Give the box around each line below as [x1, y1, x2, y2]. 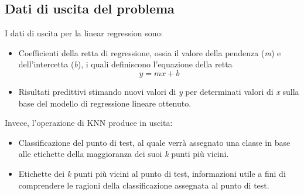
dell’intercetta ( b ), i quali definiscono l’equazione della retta [18, 58, 233, 70]
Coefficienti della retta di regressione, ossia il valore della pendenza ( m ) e [18, 46, 281, 59]
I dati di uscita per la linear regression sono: [5, 27, 163, 39]
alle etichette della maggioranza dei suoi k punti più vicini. [18, 148, 229, 160]
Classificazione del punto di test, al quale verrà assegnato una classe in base [18, 136, 291, 148]
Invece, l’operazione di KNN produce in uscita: [5, 117, 173, 129]
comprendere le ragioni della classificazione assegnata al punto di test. [18, 179, 269, 191]
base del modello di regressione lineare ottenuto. [18, 97, 192, 109]
